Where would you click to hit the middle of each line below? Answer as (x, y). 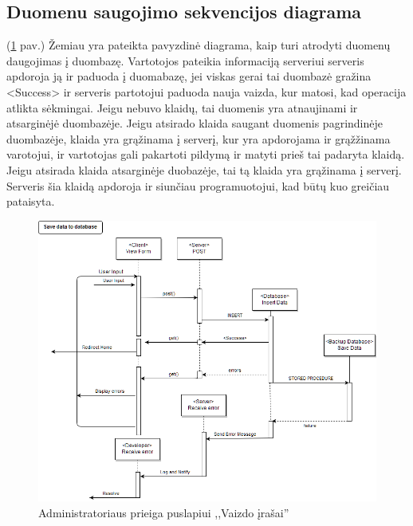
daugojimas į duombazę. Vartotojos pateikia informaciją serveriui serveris (185, 60)
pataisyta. (31, 201)
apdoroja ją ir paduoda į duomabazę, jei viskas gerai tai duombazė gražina (189, 76)
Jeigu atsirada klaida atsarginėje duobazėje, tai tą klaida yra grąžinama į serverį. (204, 169)
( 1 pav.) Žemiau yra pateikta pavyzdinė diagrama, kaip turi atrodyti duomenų (199, 45)
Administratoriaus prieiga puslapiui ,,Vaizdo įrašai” (164, 512)
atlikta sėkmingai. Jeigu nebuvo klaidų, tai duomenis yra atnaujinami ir (182, 107)
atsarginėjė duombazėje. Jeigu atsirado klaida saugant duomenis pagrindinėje (195, 123)
